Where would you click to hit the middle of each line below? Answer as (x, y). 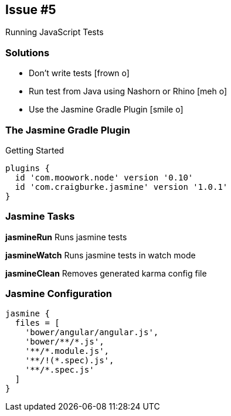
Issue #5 (31, 10)
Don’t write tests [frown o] (79, 73)
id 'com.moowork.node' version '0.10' (104, 177)
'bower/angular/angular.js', (92, 333)
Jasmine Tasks (40, 216)
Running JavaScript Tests (55, 32)
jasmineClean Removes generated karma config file (106, 273)
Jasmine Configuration (59, 294)
